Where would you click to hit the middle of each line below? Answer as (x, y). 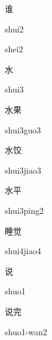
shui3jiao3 (23, 170)
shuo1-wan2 (26, 331)
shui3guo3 (23, 129)
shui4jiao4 (23, 251)
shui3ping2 (25, 210)
